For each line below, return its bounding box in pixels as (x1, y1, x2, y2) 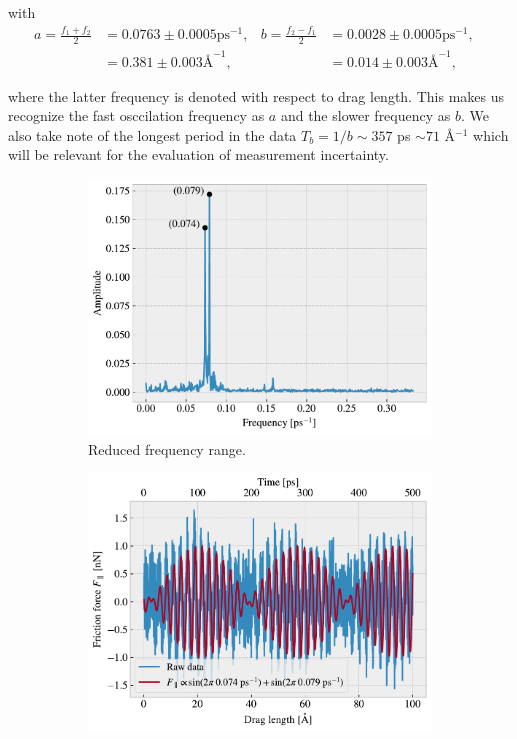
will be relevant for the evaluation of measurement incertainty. (8, 144, 389, 165)
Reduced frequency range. (88, 438, 246, 459)
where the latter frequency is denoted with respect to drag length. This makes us (8, 85, 504, 106)
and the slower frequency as (280, 105, 451, 126)
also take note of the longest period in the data (8, 124, 297, 145)
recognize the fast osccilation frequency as (8, 105, 265, 126)
